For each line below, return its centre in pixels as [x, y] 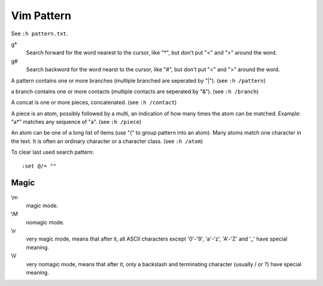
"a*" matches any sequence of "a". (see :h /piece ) [76, 122]
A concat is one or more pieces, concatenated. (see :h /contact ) [94, 102]
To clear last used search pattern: [52, 152]
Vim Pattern [41, 16]
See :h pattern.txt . [39, 34]
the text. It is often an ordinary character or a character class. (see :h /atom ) [107, 141]
